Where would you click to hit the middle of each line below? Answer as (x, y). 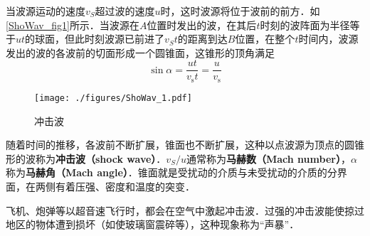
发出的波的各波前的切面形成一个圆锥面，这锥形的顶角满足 (140, 52)
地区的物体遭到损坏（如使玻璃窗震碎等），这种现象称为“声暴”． (153, 224)
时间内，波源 (328, 39)
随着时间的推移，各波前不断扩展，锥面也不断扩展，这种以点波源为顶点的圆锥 (185, 145)
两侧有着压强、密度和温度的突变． (115, 186)
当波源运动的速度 (46, 11)
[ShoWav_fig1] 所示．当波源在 (73, 25)
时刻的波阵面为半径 (305, 25)
